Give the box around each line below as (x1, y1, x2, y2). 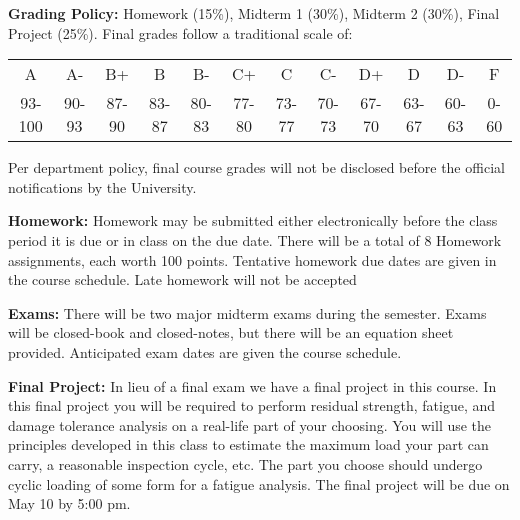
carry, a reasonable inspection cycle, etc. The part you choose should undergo (8, 453, 483, 474)
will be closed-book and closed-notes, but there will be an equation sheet (8, 322, 454, 343)
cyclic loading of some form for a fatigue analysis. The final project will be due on (8, 473, 510, 494)
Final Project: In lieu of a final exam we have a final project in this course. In (8, 375, 497, 396)
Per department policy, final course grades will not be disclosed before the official (8, 157, 505, 178)
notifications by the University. (8, 176, 197, 197)
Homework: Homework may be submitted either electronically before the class (8, 210, 498, 231)
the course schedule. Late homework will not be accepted (8, 269, 357, 290)
